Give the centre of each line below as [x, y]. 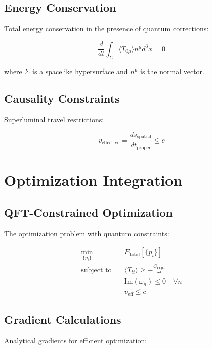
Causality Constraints [62, 98]
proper [144, 147]
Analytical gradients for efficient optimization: [76, 340]
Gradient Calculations [63, 319]
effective [111, 143]
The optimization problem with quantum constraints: [87, 233]
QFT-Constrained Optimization [88, 212]
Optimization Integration [93, 180]
